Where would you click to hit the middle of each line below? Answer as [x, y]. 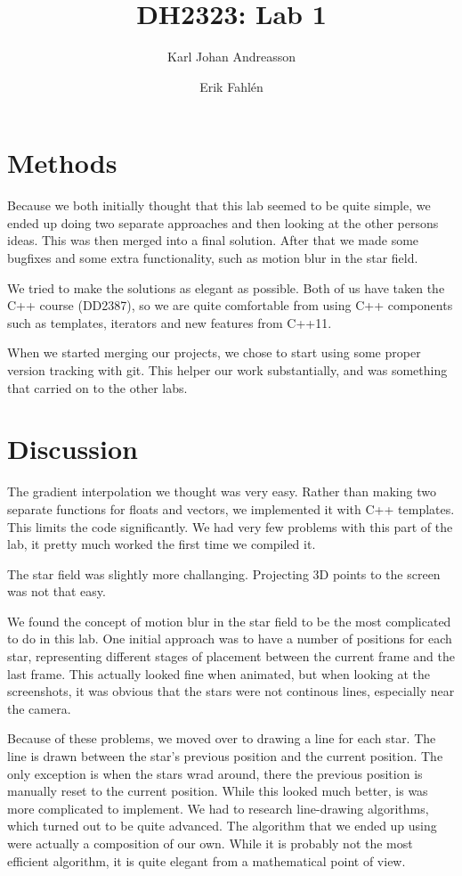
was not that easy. [57, 591]
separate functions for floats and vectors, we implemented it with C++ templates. [231, 508]
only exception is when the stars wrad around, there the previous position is [215, 773]
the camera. [39, 708]
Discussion [73, 449]
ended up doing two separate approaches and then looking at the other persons [223, 222]
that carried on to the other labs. [97, 387]
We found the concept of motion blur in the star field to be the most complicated [229, 621]
